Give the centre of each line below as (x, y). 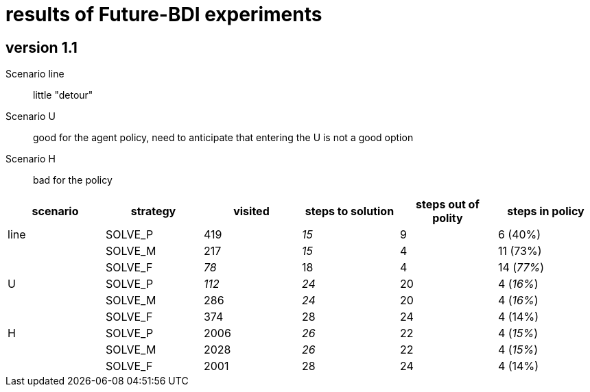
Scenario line (35, 74)
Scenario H (31, 159)
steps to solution (350, 211)
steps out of (448, 205)
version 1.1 (42, 47)
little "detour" (63, 95)
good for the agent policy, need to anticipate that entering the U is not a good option (223, 138)
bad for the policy (73, 180)
